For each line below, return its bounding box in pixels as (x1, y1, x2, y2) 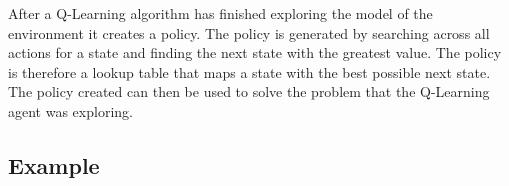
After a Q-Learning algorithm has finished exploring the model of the (8, 3, 433, 23)
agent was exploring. (8, 100, 133, 121)
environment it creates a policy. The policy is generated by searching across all (8, 22, 490, 43)
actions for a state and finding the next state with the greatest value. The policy (8, 42, 502, 63)
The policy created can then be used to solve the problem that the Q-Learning (8, 81, 490, 102)
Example (8, 149, 100, 180)
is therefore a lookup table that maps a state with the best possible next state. (8, 61, 491, 82)
